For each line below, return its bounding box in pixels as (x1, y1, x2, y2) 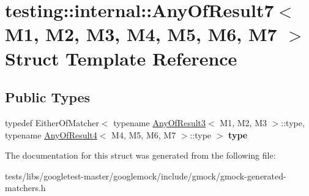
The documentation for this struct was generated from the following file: (5, 149, 276, 162)
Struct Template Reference (5, 45, 237, 70)
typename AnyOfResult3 (113, 116, 206, 129)
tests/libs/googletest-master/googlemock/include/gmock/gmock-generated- (5, 169, 286, 182)
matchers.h (5, 181, 46, 194)
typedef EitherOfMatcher (5, 116, 99, 129)
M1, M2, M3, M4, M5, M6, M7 (5, 21, 277, 47)
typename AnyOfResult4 (5, 128, 97, 141)
